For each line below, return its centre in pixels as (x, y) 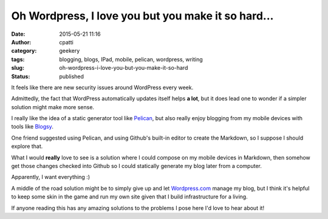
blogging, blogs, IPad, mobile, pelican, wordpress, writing (131, 59)
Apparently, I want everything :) (51, 177)
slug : (18, 68)
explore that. (27, 146)
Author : (21, 42)
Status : (21, 76)
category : (24, 51)
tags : (18, 59)
